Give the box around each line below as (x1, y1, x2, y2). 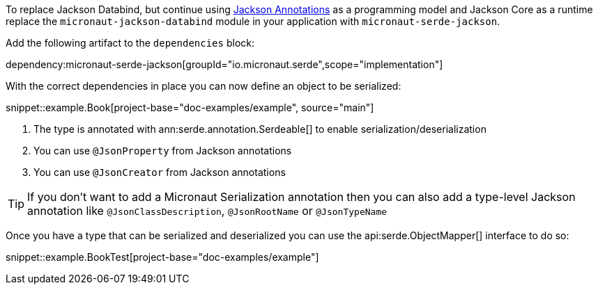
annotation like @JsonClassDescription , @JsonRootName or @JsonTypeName (27, 204, 388, 218)
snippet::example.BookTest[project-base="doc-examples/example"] (6, 251, 319, 263)
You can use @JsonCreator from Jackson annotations (33, 166, 286, 178)
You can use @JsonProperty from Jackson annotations (33, 145, 292, 156)
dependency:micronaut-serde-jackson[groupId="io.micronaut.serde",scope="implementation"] (6, 58, 443, 70)
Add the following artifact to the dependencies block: (6, 37, 254, 49)
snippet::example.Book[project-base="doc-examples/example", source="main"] (6, 102, 374, 113)
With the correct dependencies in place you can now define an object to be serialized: (6, 80, 401, 92)
